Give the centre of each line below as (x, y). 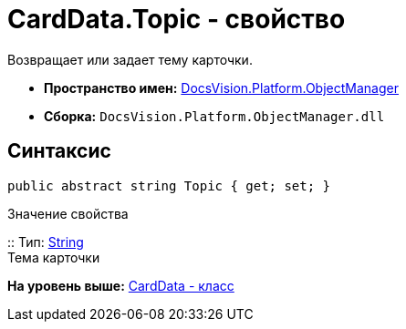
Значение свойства (68, 213)
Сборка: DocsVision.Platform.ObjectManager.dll (214, 116)
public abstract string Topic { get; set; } (169, 185)
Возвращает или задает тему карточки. (130, 59)
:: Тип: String (46, 242)
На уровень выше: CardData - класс (121, 285)
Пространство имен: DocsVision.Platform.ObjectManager (221, 87)
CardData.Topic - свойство (177, 19)
